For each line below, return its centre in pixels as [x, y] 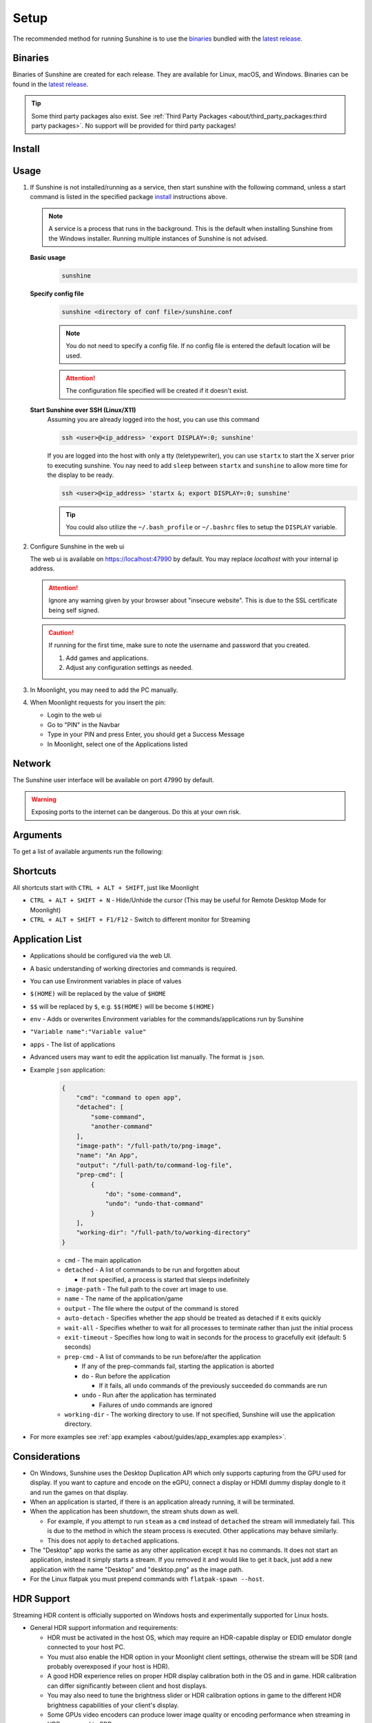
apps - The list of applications [73, 1044]
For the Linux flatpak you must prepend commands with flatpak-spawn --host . [147, 1579]
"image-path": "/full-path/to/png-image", [149, 1145]
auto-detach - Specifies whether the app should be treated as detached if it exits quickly [193, 1318]
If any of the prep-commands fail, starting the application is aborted [178, 1366]
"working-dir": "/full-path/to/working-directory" [163, 1233]
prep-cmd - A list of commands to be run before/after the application [163, 1356]
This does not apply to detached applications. [113, 1540]
